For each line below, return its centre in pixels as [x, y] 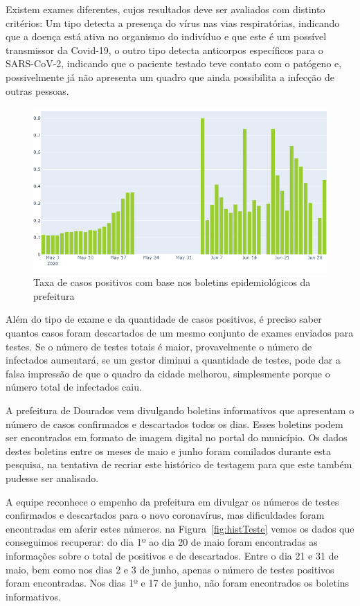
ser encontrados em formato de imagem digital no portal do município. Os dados [177, 437]
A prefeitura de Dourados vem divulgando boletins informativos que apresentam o [180, 410]
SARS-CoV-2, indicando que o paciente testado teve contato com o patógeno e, [174, 63]
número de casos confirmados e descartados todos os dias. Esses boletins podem [174, 424]
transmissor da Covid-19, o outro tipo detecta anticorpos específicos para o [164, 50]
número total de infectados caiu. [74, 387]
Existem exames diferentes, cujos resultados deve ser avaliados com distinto [165, 9]
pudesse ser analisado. [52, 478]
